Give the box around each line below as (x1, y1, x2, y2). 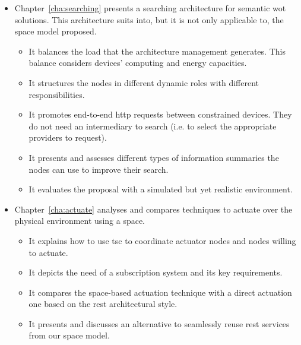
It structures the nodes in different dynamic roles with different (28, 76, 259, 88)
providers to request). (28, 131, 107, 144)
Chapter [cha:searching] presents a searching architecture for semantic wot (14, 2, 286, 14)
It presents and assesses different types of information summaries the (28, 151, 279, 163)
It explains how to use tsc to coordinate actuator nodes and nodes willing (28, 234, 296, 246)
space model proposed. (14, 25, 97, 37)
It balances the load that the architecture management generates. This (28, 45, 286, 57)
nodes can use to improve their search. (28, 163, 169, 175)
